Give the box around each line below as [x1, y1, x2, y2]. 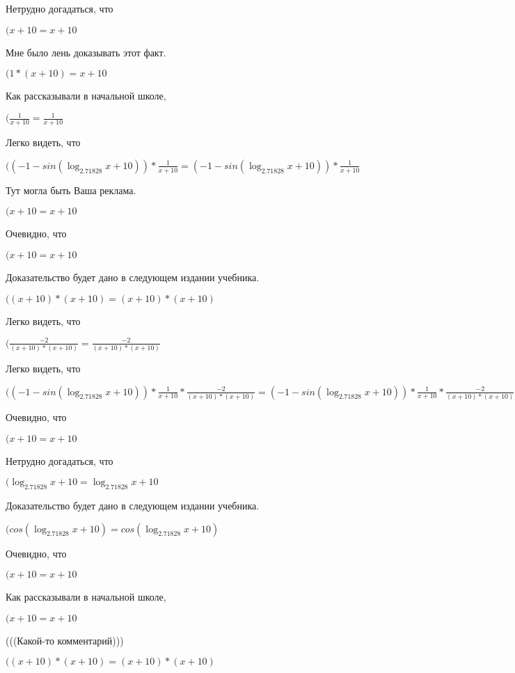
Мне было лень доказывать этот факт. [6, 45, 166, 59]
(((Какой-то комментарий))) [6, 633, 124, 647]
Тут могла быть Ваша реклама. [6, 182, 136, 197]
